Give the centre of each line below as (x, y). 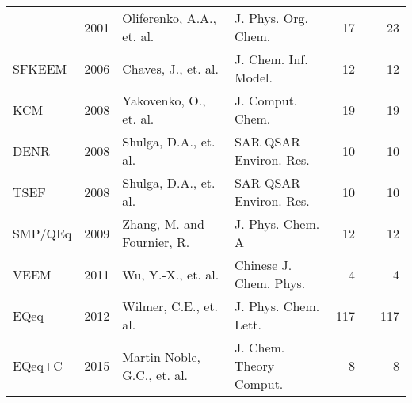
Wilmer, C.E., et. (170, 306)
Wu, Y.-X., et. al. (171, 274)
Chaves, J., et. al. (170, 68)
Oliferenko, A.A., (170, 18)
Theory (254, 365)
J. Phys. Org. (271, 18)
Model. (253, 77)
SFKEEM (40, 68)
